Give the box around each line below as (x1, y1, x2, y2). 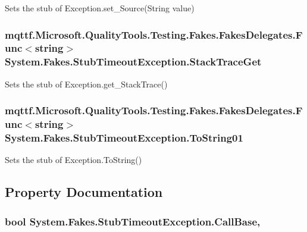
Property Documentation (5, 183, 163, 201)
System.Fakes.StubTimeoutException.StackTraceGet (5, 54, 262, 69)
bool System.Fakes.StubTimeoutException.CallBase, (5, 214, 261, 228)
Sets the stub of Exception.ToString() (5, 153, 142, 166)
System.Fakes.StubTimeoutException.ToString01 (5, 130, 243, 145)
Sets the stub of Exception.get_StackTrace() (5, 77, 168, 90)
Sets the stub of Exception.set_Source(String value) (5, 2, 195, 14)
